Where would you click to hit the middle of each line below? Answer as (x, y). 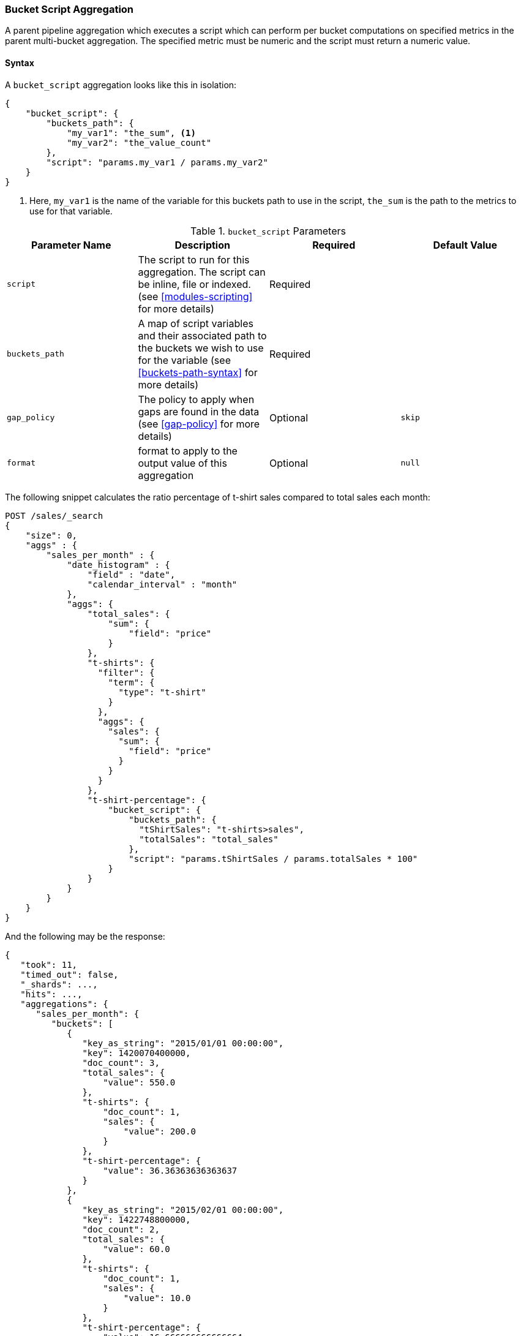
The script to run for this (194, 259)
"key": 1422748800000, (137, 1219)
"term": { (131, 682)
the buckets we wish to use (201, 348)
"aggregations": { (64, 1004)
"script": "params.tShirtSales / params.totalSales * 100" (273, 859)
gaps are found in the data (199, 411)
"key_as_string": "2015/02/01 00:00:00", (183, 1210)
